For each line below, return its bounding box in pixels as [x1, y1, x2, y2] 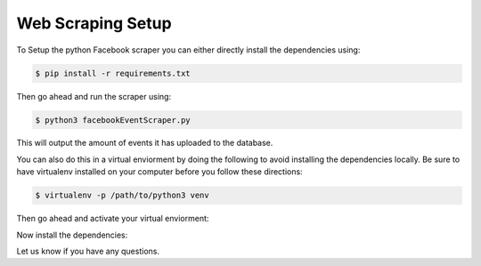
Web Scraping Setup [16, 13, 173, 33]
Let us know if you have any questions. [16, 246, 160, 257]
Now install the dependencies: [16, 230, 128, 240]
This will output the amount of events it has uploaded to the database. [16, 138, 273, 149]
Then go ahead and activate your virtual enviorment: [16, 214, 209, 224]
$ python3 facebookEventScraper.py [35, 115, 191, 125]
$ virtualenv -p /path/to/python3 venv [35, 190, 209, 200]
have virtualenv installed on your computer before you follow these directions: [16, 166, 303, 177]
